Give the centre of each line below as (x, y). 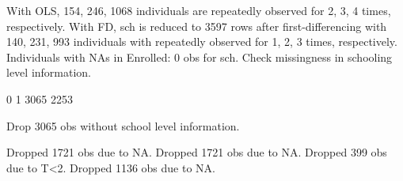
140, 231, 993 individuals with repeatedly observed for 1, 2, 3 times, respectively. (202, 41)
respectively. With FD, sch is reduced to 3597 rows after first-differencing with (197, 26)
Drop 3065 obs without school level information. (123, 125)
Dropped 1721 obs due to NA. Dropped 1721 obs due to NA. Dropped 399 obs (197, 152)
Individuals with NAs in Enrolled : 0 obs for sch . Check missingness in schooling (200, 57)
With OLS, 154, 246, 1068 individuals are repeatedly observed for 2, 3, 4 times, (199, 10)
